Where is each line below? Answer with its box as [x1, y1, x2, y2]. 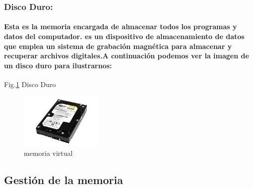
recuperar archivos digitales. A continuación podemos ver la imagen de [4, 50, 249, 61]
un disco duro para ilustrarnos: [4, 60, 112, 70]
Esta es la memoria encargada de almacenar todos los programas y [4, 21, 237, 32]
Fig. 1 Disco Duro [4, 79, 56, 90]
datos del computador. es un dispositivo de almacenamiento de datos [4, 31, 245, 42]
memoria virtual [24, 148, 73, 158]
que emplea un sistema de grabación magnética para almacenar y [4, 41, 232, 51]
